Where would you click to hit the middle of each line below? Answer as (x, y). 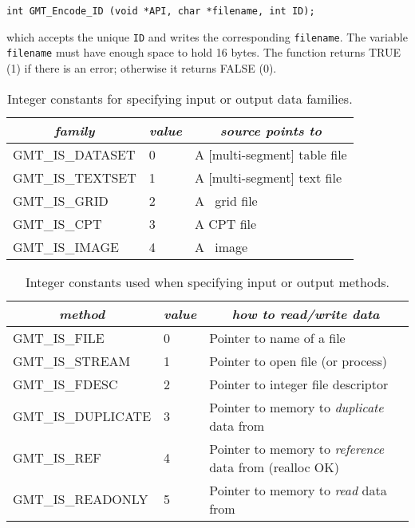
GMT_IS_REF (57, 458)
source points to (271, 130)
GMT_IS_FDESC (65, 384)
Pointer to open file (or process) (298, 361)
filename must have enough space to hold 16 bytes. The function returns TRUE (204, 52)
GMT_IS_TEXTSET (75, 177)
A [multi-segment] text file (268, 177)
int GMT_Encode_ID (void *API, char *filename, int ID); (161, 11)
